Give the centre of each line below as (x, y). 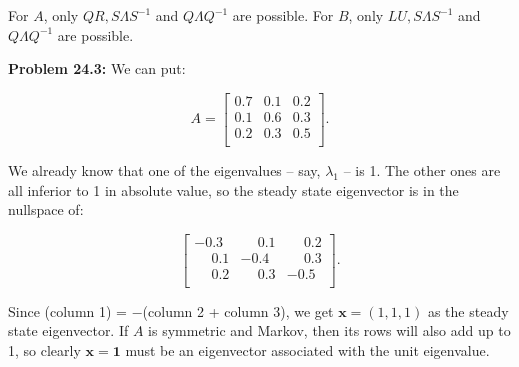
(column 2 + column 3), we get (238, 310)
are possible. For (283, 15)
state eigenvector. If (68, 330)
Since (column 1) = (67, 310)
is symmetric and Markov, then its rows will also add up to (329, 330)
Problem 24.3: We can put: (97, 68)
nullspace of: (46, 209)
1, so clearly (44, 350)
